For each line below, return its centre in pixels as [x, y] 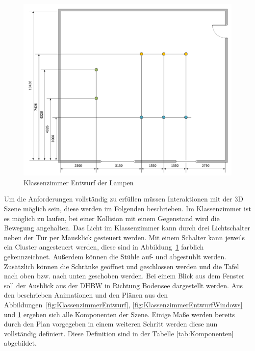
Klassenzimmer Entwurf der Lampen [79, 182]
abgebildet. [20, 343]
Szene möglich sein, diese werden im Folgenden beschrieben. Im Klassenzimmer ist [127, 209]
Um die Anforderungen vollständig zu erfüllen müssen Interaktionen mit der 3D [124, 199]
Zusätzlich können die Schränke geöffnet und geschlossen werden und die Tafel [122, 266]
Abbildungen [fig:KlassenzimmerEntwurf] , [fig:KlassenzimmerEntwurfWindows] [123, 305]
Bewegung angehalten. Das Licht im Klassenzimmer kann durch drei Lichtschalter [127, 228]
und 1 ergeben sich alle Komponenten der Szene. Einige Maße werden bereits [120, 314]
